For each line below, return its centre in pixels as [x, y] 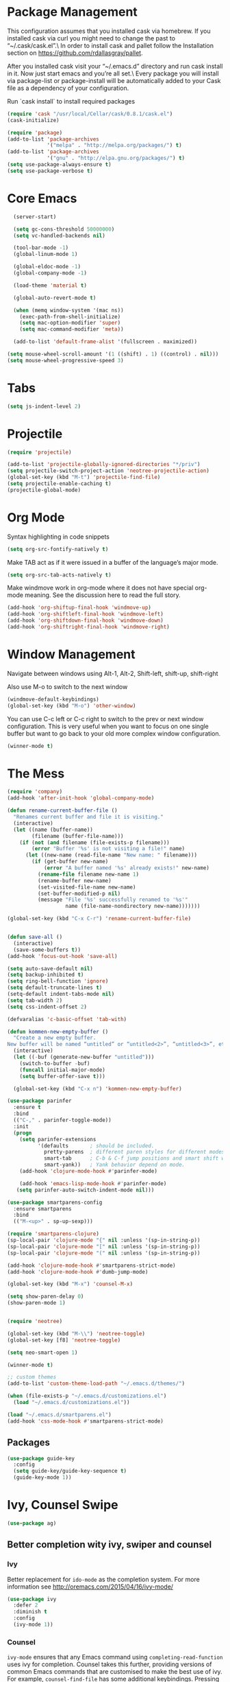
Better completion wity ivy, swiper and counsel [110, 1545]
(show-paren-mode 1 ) [37, 1303]
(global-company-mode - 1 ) [50, 273]
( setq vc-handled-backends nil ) [60, 235]
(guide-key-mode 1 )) [42, 1477]
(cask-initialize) [33, 120]
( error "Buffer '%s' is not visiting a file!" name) [108, 849]
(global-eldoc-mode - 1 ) [47, 267]
